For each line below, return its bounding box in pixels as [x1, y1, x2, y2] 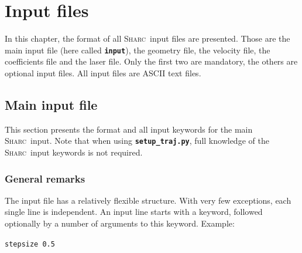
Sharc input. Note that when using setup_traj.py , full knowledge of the [5, 134, 269, 147]
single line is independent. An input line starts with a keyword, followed [5, 205, 263, 218]
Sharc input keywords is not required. [5, 146, 143, 158]
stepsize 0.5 [5, 239, 55, 248]
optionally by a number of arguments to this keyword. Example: [5, 217, 235, 230]
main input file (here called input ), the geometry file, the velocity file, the [5, 43, 270, 56]
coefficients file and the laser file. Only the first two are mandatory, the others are [5, 55, 298, 68]
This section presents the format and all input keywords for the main [5, 123, 253, 135]
